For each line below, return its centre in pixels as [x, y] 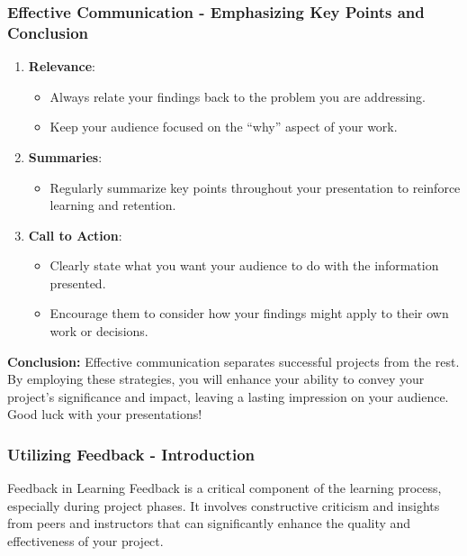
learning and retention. [113, 205]
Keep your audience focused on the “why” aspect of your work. [224, 127]
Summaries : [65, 156]
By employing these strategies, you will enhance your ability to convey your [216, 379]
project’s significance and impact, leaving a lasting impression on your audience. [228, 396]
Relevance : [62, 66]
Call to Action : [75, 235]
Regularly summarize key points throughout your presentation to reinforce [255, 187]
